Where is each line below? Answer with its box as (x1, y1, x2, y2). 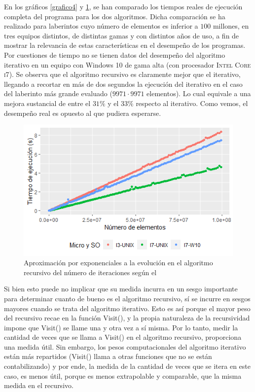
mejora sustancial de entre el (4, 98, 91, 108)
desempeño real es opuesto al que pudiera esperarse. (4, 107, 161, 118)
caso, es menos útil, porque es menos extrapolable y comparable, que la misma (4, 370, 242, 381)
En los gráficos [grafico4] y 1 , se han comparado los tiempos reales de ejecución (4, 1, 243, 11)
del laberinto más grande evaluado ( (4, 88, 112, 99)
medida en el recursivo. (4, 380, 73, 391)
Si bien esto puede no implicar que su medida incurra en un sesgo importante (4, 284, 238, 294)
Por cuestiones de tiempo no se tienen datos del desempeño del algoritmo (4, 49, 225, 60)
